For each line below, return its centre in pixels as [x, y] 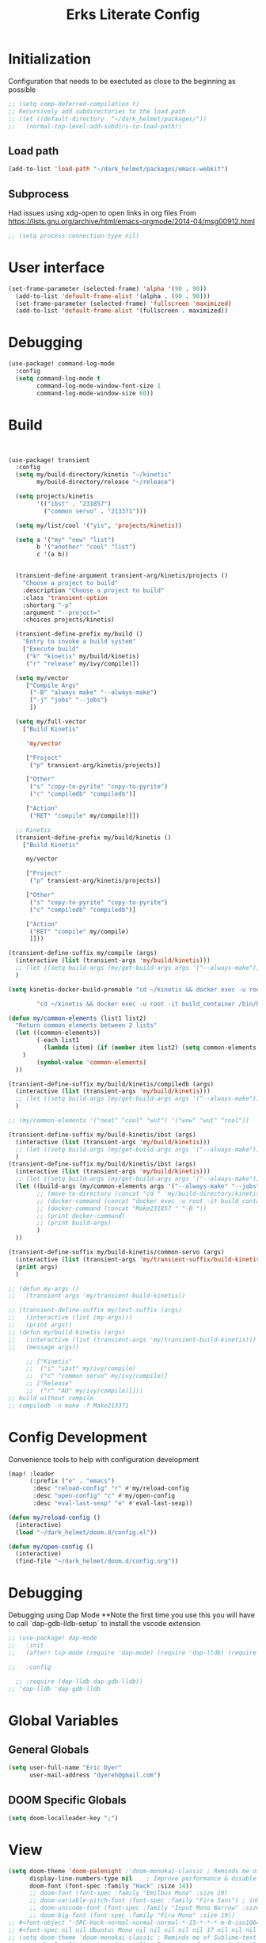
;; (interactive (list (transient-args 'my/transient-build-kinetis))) [133, 1340]
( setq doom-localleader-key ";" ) [63, 1818]
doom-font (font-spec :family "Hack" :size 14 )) [111, 1886]
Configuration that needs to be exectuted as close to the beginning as [122, 81]
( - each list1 [58, 1040]
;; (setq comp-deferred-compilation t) [74, 104]
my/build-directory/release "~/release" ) [106, 482]
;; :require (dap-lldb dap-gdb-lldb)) [80, 1682]
